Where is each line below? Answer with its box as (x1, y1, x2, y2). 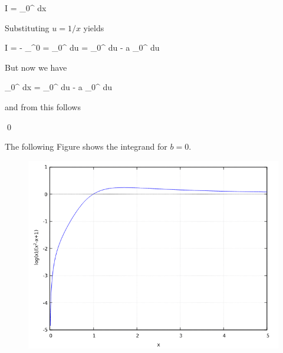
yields (83, 21, 104, 34)
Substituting (5, 21, 50, 34)
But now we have (5, 61, 67, 73)
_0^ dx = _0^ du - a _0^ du (5, 81, 113, 93)
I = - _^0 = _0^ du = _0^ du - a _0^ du (5, 41, 160, 54)
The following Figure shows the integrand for (5, 140, 167, 153)
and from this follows (5, 100, 81, 113)
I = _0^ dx (5, 2, 47, 14)
